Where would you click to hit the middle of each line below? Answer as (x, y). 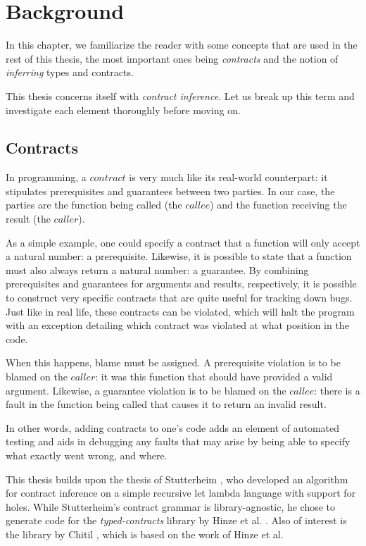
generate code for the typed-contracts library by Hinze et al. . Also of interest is (176, 520)
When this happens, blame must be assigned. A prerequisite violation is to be (173, 362)
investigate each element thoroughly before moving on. (123, 110)
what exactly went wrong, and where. (87, 455)
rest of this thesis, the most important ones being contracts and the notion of (172, 58)
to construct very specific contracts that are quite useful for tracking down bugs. (179, 298)
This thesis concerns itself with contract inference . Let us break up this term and (180, 95)
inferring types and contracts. (70, 72)
